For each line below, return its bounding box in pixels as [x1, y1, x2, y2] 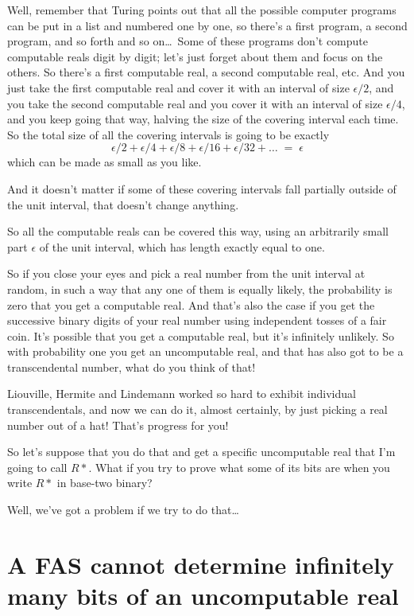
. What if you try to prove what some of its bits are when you [88, 458, 390, 475]
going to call [7, 458, 68, 475]
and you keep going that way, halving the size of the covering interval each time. [7, 111, 399, 127]
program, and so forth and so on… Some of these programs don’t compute [7, 33, 369, 49]
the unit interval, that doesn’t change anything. [7, 196, 239, 212]
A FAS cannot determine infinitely [7, 548, 394, 580]
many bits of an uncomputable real [7, 579, 399, 611]
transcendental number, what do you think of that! [7, 358, 256, 375]
